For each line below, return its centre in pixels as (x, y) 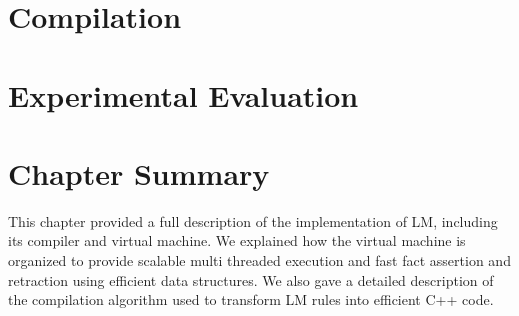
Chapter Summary (139, 172)
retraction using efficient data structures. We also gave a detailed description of (251, 279)
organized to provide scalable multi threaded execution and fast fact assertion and (259, 260)
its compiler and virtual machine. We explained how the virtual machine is (237, 240)
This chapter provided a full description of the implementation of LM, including (253, 220)
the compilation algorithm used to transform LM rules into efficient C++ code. (251, 299)
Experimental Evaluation (183, 94)
